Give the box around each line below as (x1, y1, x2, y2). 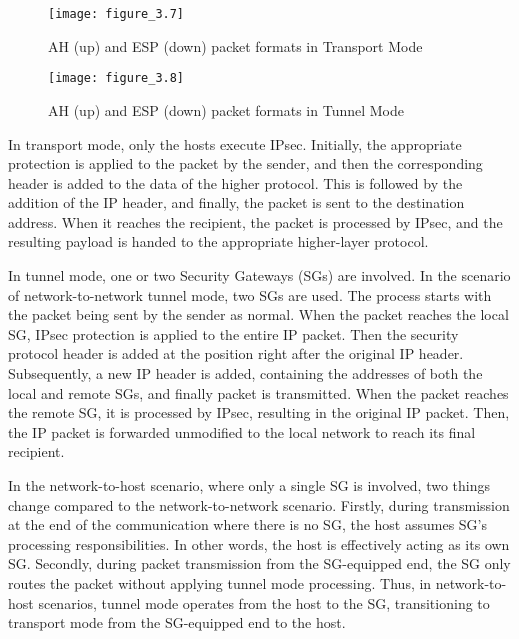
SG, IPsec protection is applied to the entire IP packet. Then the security (8, 323, 459, 344)
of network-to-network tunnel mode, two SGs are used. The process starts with (8, 284, 492, 305)
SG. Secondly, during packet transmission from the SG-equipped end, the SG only (8, 553, 511, 574)
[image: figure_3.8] (48, 71, 185, 86)
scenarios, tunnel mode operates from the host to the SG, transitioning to (38, 592, 490, 613)
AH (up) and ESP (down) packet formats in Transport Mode (48, 35, 423, 56)
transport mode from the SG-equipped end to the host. (8, 612, 346, 633)
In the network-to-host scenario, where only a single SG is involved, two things (8, 475, 491, 495)
